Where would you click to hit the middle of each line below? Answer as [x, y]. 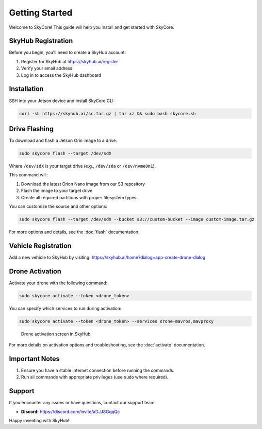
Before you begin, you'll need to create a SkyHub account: [67, 52]
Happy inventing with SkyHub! [39, 421]
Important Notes [34, 359]
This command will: [28, 175]
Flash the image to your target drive [57, 191]
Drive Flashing [31, 129]
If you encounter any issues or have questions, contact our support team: [82, 403]
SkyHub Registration [41, 41]
